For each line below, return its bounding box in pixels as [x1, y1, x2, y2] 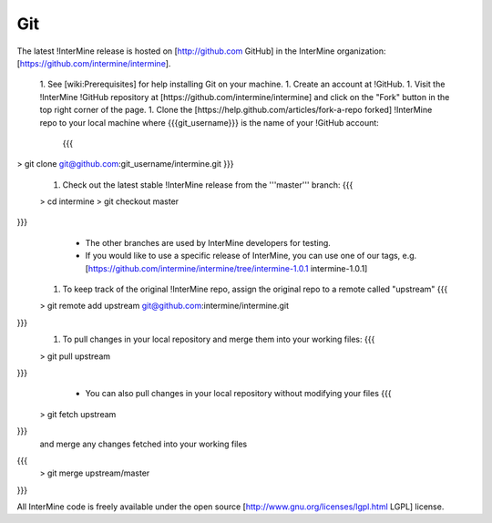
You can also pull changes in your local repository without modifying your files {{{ [85, 388, 392, 399]
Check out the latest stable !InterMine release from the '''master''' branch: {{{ [62, 179, 354, 190]
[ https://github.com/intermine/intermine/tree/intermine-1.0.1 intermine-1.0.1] [85, 262, 368, 273]
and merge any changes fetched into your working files [39, 438, 248, 449]
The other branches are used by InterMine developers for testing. [85, 237, 332, 248]
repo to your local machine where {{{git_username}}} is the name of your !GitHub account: [39, 117, 380, 128]
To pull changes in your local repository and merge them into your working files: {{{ [62, 333, 375, 345]
